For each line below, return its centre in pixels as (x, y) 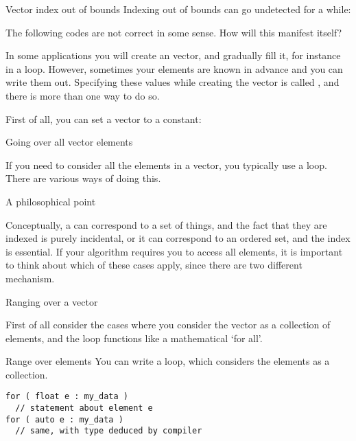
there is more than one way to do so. (83, 95)
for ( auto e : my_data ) (64, 419)
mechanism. (30, 278)
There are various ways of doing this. (83, 178)
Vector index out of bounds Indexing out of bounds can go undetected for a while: (178, 9)
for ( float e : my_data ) (67, 397)
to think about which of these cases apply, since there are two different (154, 265)
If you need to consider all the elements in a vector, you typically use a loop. (166, 165)
